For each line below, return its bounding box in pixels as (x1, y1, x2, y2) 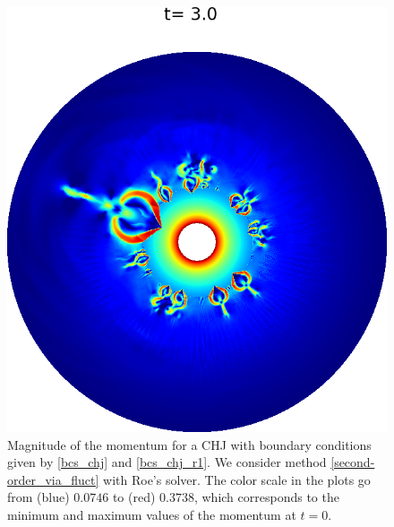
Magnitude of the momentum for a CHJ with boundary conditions (7, 435, 372, 454)
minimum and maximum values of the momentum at (7, 505, 296, 523)
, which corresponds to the (193, 488, 339, 506)
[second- (330, 453, 375, 471)
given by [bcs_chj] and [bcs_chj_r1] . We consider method (7, 453, 327, 471)
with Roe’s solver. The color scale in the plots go (103, 470, 371, 488)
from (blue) (7, 488, 70, 506)
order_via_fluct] (7, 470, 99, 488)
